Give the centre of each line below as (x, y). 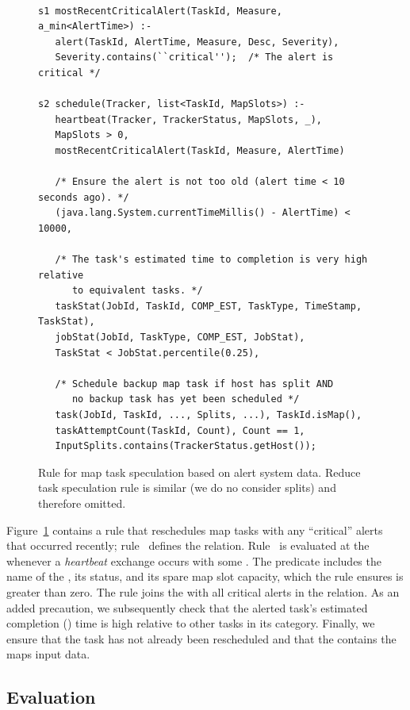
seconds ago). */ (84, 197)
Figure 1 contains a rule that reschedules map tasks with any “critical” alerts (195, 530)
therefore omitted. (82, 503)
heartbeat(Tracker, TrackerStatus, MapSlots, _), (188, 119)
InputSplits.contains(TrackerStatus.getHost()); (186, 446)
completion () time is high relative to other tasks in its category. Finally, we (191, 623)
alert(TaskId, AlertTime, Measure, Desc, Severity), (197, 42)
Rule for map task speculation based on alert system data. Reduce (199, 472)
